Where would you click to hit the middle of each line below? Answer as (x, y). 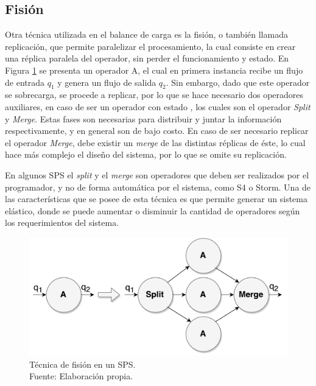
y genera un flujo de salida (107, 82)
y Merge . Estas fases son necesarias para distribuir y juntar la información (143, 118)
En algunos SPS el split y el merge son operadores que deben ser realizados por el (157, 174)
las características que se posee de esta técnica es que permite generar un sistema (156, 199)
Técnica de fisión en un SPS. (83, 364)
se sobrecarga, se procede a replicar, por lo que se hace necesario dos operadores (154, 95)
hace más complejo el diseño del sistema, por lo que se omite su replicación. (146, 154)
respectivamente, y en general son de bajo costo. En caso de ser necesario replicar (157, 131)
